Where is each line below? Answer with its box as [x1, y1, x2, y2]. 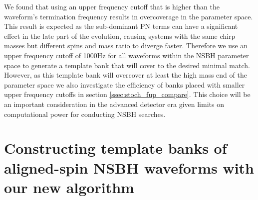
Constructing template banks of [4, 138, 227, 158]
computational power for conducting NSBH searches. [4, 108, 166, 119]
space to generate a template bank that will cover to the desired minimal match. [4, 60, 250, 70]
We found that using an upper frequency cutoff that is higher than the [4, 1, 220, 11]
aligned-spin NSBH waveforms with [4, 157, 255, 178]
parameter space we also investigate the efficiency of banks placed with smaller [4, 79, 245, 90]
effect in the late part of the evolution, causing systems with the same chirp [4, 30, 236, 41]
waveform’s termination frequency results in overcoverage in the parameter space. [4, 11, 253, 21]
